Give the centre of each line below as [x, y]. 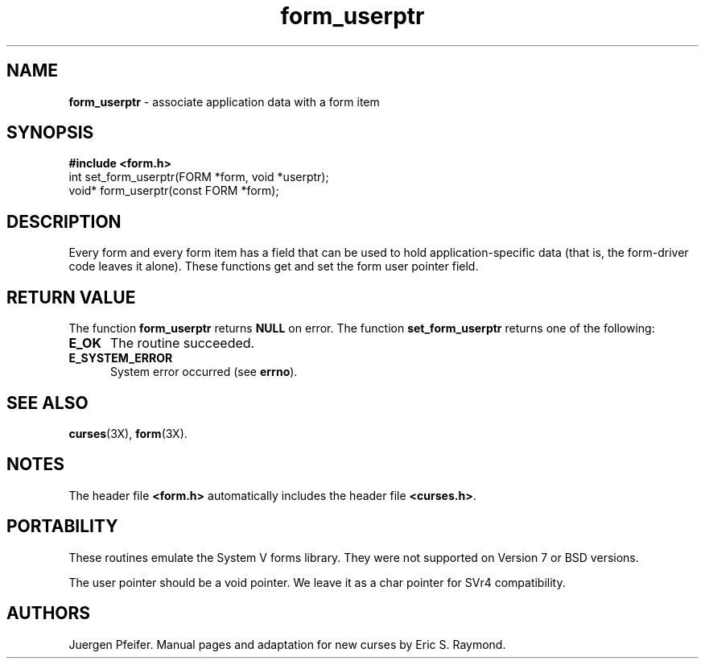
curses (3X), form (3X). [128, 433]
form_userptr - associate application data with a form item [224, 101]
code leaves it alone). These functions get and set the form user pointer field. [274, 266]
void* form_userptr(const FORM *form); [174, 191]
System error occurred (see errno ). [204, 372]
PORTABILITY [62, 527]
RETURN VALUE [71, 297]
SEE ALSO [47, 403]
